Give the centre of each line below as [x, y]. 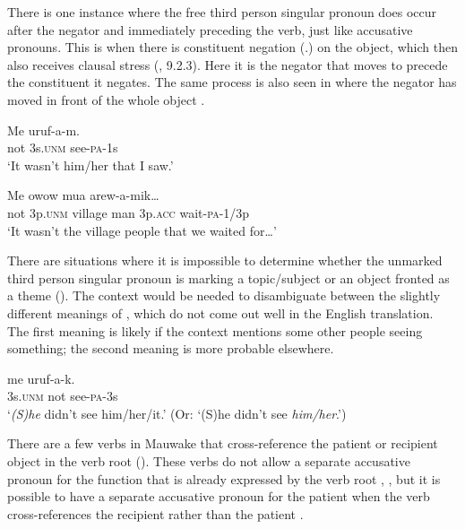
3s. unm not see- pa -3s [63, 396]
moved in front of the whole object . [106, 99]
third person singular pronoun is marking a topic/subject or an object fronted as [228, 278]
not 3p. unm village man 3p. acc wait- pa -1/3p [129, 212]
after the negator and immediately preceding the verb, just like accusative [210, 29]
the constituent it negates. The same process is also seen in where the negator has [232, 82]
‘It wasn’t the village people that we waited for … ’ [142, 230]
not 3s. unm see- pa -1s [63, 147]
